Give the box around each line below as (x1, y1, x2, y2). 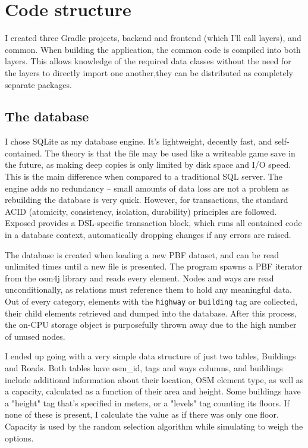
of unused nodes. (5, 330, 65, 342)
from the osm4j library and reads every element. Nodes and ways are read (5, 271, 274, 284)
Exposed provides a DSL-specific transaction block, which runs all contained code (5, 217, 302, 229)
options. (5, 431, 34, 444)
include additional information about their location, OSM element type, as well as (5, 373, 304, 386)
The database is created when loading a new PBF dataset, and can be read (5, 248, 279, 261)
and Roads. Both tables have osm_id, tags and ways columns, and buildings (5, 362, 283, 374)
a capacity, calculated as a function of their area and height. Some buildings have (5, 385, 301, 397)
